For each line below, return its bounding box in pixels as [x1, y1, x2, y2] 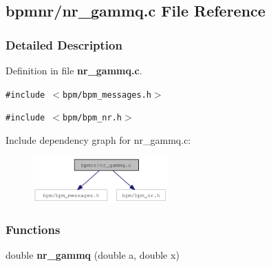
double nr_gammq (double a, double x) [6, 248, 180, 262]
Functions [6, 221, 61, 238]
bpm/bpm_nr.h [63, 113, 122, 123]
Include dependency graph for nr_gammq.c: [6, 132, 191, 147]
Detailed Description [6, 36, 122, 53]
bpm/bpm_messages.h [63, 89, 151, 100]
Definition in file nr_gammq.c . [6, 63, 142, 77]
